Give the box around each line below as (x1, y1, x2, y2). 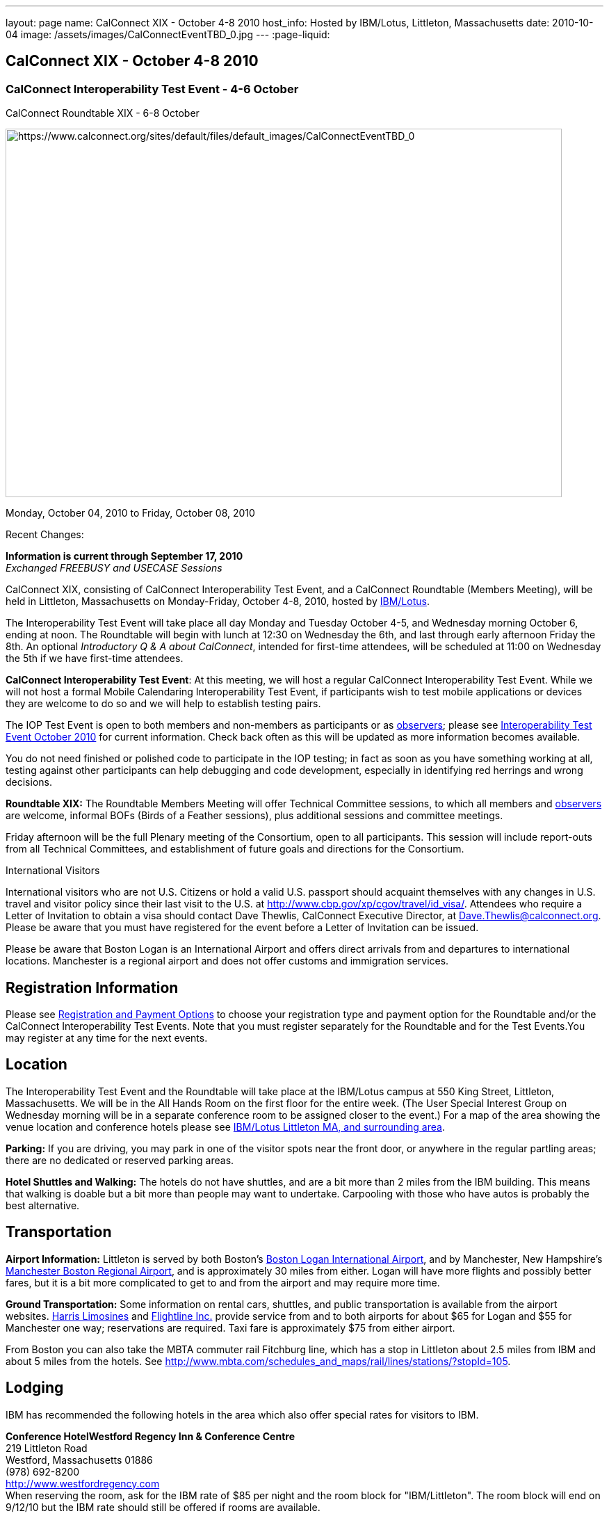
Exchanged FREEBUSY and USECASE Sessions (6, 562, 222, 574)
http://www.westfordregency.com (6, 1477, 160, 1489)
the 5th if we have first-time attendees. (6, 652, 184, 665)
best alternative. (6, 1199, 80, 1211)
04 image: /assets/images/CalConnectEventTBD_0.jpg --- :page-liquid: (6, 29, 330, 40)
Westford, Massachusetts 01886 (6, 1453, 153, 1466)
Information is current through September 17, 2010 (6, 550, 243, 563)
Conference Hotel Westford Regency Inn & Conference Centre (6, 1430, 295, 1442)
